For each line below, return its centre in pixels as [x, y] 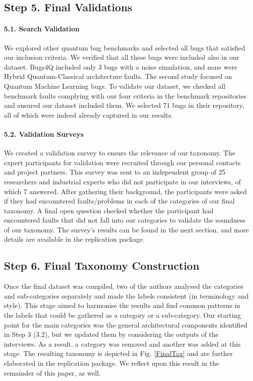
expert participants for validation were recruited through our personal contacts [122, 162]
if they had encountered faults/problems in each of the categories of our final [119, 201]
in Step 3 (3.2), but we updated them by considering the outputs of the [111, 334]
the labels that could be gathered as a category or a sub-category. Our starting [123, 315]
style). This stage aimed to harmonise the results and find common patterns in [122, 305]
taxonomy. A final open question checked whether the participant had [109, 210]
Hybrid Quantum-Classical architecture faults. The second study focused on [118, 76]
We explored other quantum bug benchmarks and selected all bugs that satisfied [125, 47]
